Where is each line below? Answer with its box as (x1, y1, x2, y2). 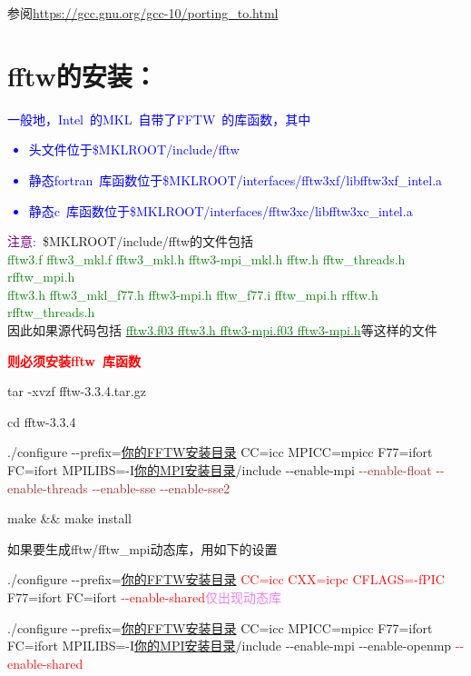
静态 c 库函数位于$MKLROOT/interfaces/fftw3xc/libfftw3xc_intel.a (28, 201, 413, 220)
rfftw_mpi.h (7, 267, 75, 286)
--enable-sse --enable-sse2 (92, 478, 231, 497)
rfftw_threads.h (7, 303, 95, 322)
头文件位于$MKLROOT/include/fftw (28, 140, 240, 159)
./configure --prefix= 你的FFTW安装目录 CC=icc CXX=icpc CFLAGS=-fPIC (7, 570, 445, 589)
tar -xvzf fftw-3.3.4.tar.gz (7, 382, 146, 401)
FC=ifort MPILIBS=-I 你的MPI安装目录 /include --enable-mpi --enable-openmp (7, 636, 452, 655)
